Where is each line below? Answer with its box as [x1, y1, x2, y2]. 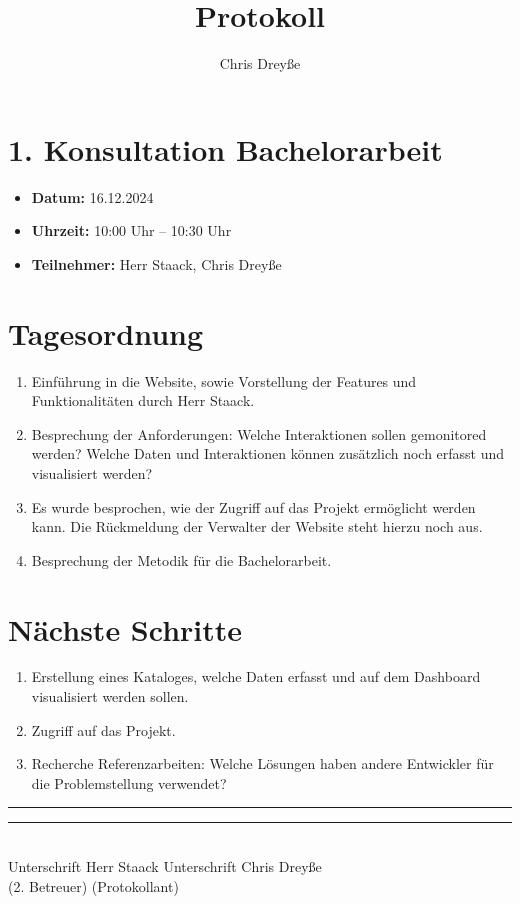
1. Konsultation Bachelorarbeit [8, 128, 443, 169]
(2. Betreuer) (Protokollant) [8, 875, 179, 896]
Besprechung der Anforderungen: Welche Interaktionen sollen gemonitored [31, 423, 487, 444]
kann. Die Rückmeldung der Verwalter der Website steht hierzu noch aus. [31, 516, 483, 537]
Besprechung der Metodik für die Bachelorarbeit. [31, 549, 332, 570]
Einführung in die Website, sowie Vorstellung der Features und [31, 370, 417, 391]
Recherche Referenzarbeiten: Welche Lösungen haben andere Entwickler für [31, 753, 494, 774]
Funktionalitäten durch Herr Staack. [31, 390, 255, 411]
